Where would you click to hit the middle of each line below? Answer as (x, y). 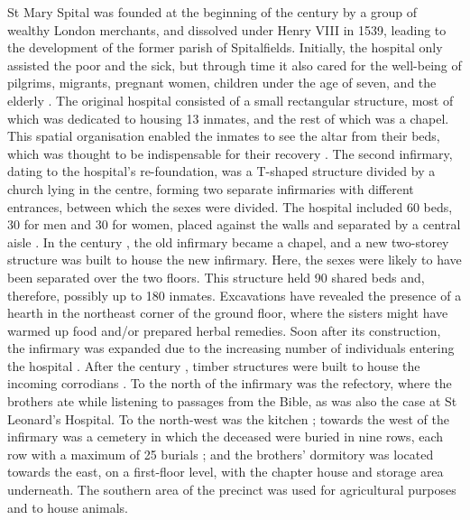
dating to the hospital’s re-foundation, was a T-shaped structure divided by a (221, 171)
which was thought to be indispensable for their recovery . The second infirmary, (230, 153)
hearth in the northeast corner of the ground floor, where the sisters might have (228, 313)
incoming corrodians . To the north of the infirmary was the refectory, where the (230, 383)
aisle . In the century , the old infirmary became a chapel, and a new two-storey (228, 241)
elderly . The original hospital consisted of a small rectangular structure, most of (230, 100)
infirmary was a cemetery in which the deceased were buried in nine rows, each (226, 436)
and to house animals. (68, 507)
